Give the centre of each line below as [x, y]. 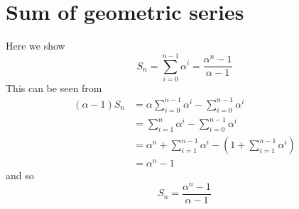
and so [20, 175]
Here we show [36, 46]
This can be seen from [54, 87]
